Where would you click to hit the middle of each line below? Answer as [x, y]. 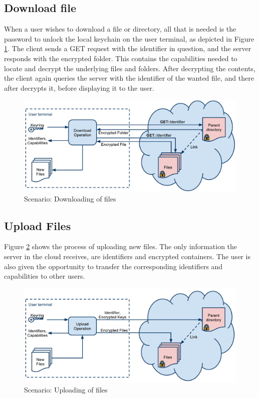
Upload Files [38, 225]
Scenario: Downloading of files [70, 198]
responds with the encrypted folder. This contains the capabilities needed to [121, 58]
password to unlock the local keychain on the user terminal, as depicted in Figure [129, 38]
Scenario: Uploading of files [66, 389]
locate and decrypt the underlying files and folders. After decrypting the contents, [130, 68]
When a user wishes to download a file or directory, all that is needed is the [120, 29]
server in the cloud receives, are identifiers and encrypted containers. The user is [127, 256]
